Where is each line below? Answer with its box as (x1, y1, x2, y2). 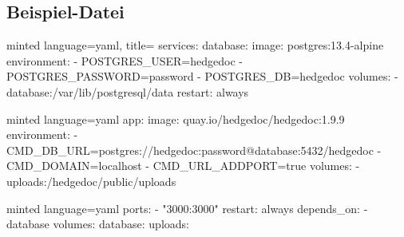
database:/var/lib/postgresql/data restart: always (6, 83, 249, 100)
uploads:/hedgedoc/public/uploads (6, 172, 176, 189)
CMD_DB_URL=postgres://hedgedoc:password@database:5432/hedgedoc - (6, 141, 382, 158)
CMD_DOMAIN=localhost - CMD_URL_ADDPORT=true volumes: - (6, 157, 360, 174)
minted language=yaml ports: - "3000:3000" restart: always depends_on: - (6, 199, 368, 216)
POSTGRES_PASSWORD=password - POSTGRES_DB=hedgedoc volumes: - (6, 68, 398, 85)
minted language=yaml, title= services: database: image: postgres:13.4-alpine (6, 37, 384, 53)
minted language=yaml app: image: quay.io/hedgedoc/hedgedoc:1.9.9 (6, 110, 345, 127)
